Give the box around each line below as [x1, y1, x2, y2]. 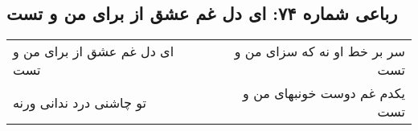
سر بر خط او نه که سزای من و [234, 42, 405, 61]
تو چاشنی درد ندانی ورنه [13, 92, 146, 112]
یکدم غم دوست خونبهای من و [243, 84, 405, 103]
